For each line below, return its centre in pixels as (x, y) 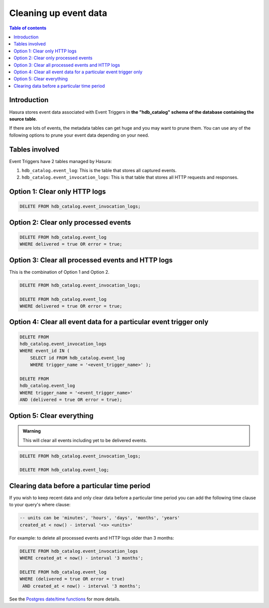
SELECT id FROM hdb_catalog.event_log (77, 358)
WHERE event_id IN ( (45, 351)
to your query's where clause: (40, 505)
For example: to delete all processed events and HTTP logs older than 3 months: (92, 538)
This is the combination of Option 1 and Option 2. (59, 272)
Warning (32, 431)
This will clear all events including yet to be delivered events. (85, 440)
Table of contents (28, 28)
